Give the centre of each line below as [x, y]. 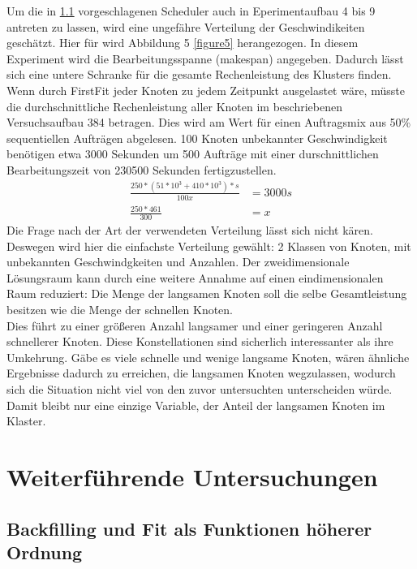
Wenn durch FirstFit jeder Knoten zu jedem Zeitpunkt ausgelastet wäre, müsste [206, 90]
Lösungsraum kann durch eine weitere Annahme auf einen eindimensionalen [195, 277]
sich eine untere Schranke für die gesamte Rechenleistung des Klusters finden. [199, 74]
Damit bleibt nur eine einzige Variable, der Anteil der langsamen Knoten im [196, 405]
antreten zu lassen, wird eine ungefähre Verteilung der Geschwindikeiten [186, 26]
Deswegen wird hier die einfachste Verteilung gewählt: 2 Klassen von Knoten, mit [209, 246]
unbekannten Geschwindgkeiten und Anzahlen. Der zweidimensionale [178, 262]
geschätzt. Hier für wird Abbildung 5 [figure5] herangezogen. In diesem [183, 43]
